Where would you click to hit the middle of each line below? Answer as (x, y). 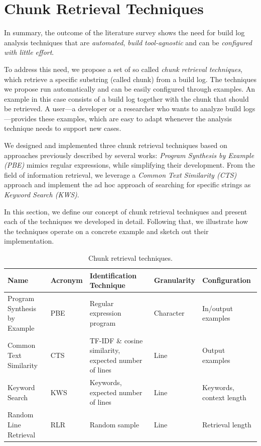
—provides (20, 118)
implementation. (29, 241)
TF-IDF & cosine (116, 340)
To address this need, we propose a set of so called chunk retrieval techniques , (123, 69)
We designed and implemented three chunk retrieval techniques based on (116, 145)
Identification (113, 275)
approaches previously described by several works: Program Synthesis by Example (129, 155)
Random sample (114, 424)
